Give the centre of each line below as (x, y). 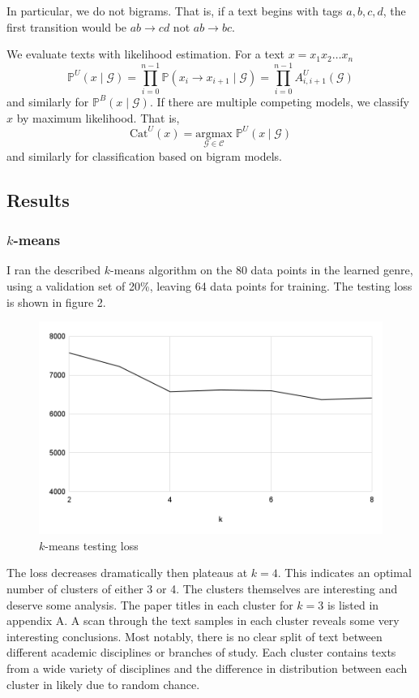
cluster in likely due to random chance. (103, 684)
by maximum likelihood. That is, (98, 117)
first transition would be (67, 26)
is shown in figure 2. (56, 302)
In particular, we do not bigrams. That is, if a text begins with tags (175, 11)
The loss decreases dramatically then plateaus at (127, 573)
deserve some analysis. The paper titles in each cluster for (150, 604)
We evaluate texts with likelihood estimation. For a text (145, 54)
